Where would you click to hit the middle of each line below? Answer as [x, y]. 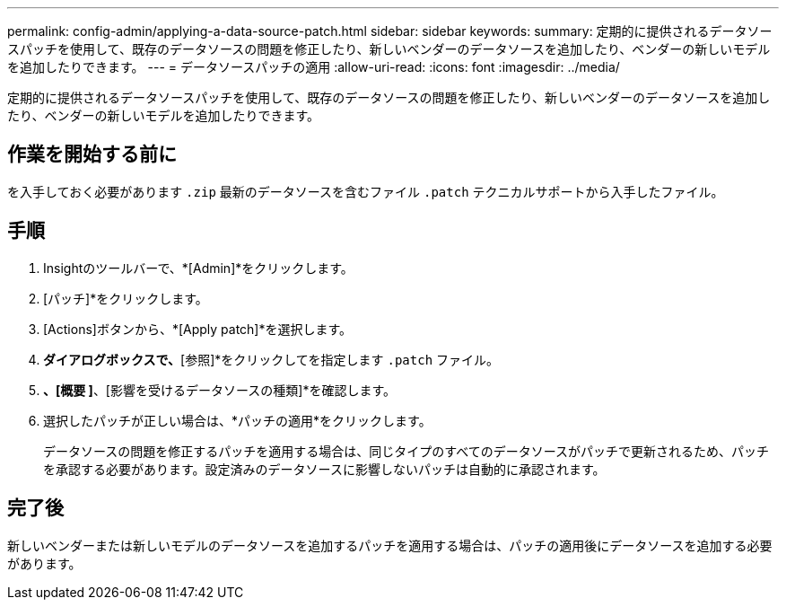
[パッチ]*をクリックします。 [126, 298]
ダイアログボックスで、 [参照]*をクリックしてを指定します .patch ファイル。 [271, 359]
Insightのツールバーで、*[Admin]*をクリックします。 [198, 268]
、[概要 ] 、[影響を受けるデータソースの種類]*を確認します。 [220, 390]
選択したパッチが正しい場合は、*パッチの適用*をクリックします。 [237, 420]
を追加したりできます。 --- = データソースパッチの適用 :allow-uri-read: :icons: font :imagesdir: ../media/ [314, 67]
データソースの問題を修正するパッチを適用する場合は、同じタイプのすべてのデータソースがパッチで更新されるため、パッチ [406, 451]
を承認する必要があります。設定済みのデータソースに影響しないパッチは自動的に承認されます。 [324, 469]
